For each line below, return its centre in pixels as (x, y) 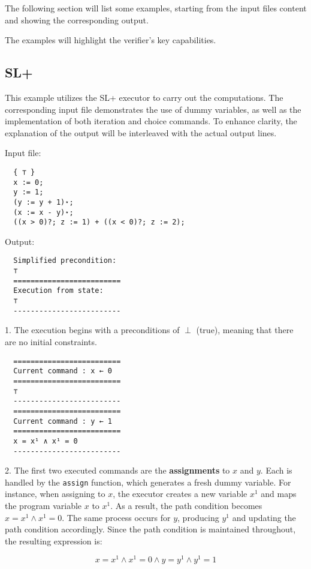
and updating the (264, 517)
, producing (198, 517)
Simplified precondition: (65, 261)
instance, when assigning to (55, 494)
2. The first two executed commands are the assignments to (117, 470)
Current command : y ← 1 (63, 421)
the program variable (43, 506)
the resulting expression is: (54, 540)
